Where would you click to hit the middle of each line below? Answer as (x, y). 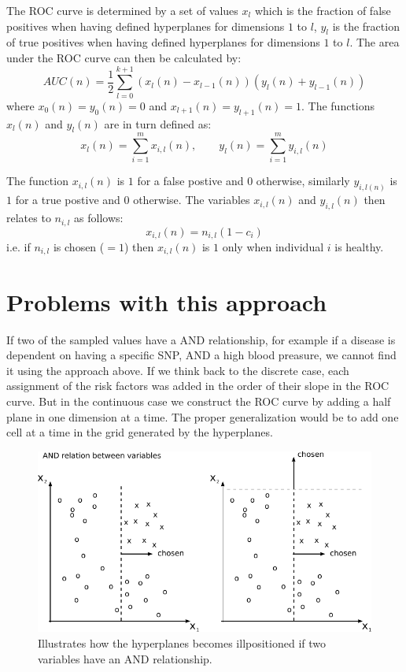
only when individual (273, 246)
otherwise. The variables (192, 200)
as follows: (99, 218)
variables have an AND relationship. (125, 658)
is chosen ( (79, 246)
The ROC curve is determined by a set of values (122, 10)
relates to (29, 218)
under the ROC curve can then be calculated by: (124, 57)
